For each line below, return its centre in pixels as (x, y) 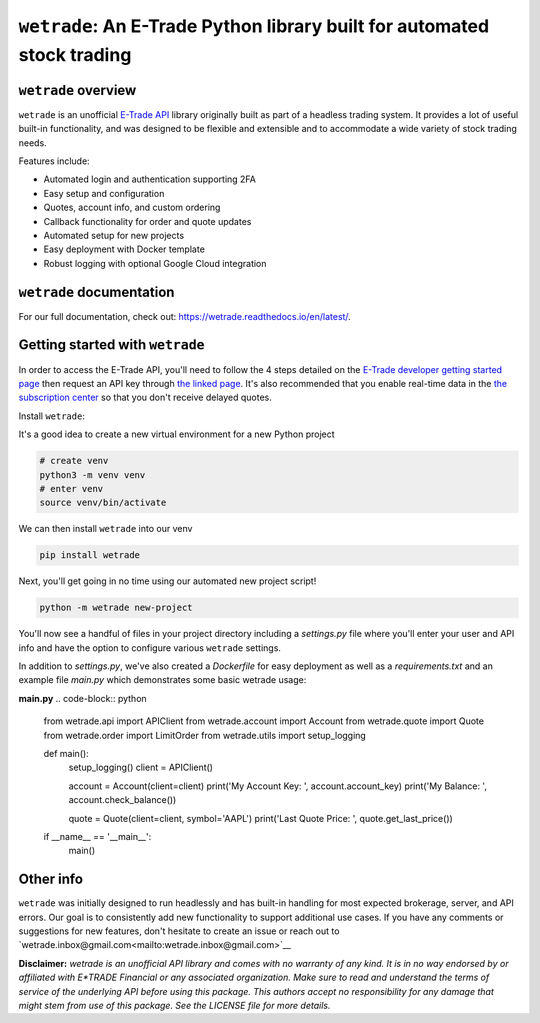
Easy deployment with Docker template (124, 249)
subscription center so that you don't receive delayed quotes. (145, 397)
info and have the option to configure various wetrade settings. (150, 647)
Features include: (54, 161)
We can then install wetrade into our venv (105, 529)
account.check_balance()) (122, 800)
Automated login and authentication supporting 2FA (150, 179)
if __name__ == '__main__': (97, 836)
